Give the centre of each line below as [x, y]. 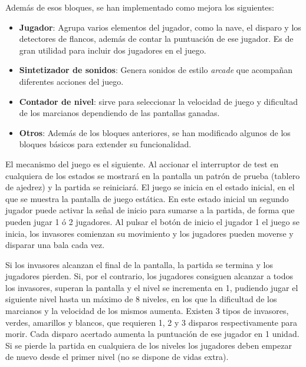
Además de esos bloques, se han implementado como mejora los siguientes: [140, 7]
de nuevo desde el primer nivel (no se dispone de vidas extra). [117, 357]
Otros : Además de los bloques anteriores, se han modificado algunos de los [155, 132]
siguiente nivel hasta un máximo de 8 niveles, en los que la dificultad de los [141, 299]
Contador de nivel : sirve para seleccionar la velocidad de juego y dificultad [159, 101]
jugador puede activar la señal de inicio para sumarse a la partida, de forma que [150, 210]
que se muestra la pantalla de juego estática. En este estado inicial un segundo [147, 198]
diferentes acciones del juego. [71, 81]
